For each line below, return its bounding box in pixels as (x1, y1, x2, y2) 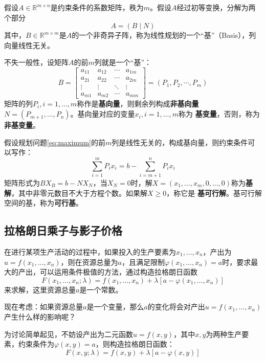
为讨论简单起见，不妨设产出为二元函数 (4, 328, 133, 339)
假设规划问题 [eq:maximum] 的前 (4, 137, 105, 147)
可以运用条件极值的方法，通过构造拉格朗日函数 (39, 266, 197, 277)
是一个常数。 (79, 284, 123, 295)
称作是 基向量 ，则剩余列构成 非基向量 (77, 98, 199, 109)
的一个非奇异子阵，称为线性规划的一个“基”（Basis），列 (72, 30, 256, 40)
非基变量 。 (4, 120, 40, 130)
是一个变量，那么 (86, 301, 144, 312)
